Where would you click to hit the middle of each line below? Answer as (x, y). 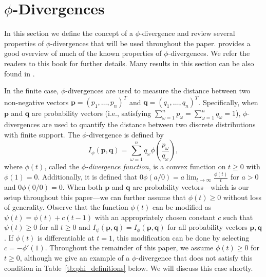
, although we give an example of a (75, 257)
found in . (20, 73)
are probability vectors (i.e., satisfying (92, 113)
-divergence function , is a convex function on (156, 166)
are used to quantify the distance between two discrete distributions (149, 124)
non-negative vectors (36, 102)
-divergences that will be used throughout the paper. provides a (150, 43)
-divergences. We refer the (209, 53)
